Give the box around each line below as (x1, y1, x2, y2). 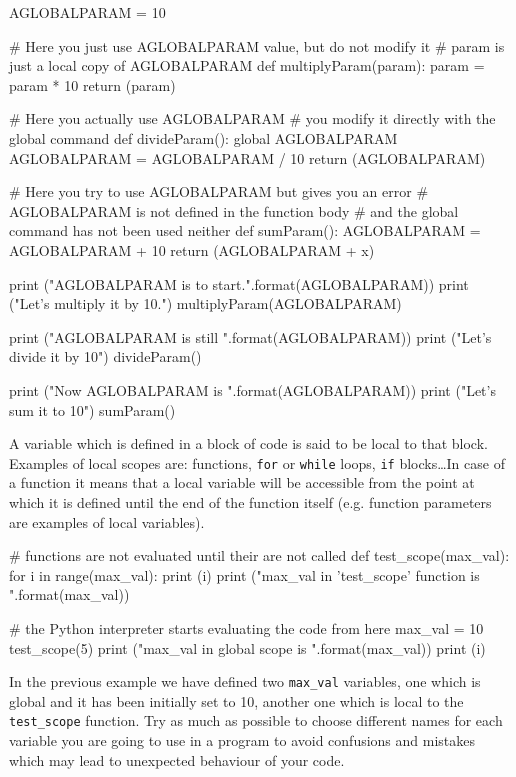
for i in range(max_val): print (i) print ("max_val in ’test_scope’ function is (9, 564, 480, 585)
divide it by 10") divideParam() (9, 346, 202, 367)
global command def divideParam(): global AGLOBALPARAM (9, 127, 398, 148)
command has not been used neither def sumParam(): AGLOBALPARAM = (9, 220, 481, 241)
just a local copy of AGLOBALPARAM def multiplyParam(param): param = (9, 55, 485, 76)
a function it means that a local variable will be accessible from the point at (9, 472, 475, 493)
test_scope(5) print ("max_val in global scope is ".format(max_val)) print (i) (9, 637, 486, 658)
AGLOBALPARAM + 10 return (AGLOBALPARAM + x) (9, 239, 375, 260)
